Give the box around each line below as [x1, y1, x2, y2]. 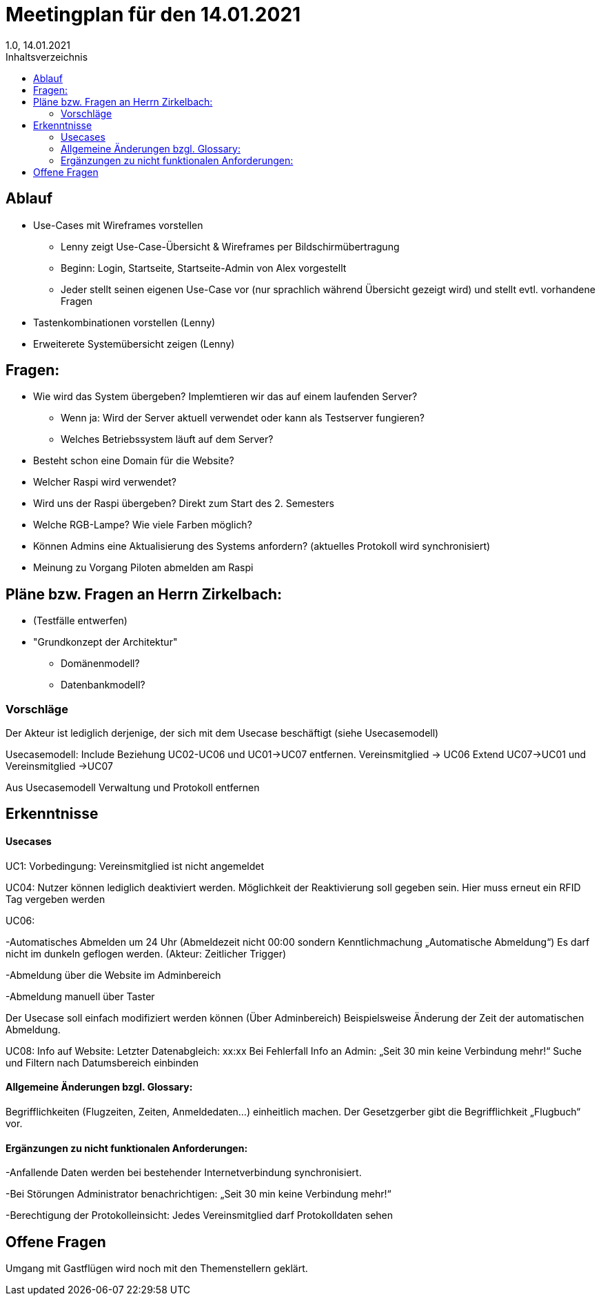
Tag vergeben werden [6, 893, 105, 905]
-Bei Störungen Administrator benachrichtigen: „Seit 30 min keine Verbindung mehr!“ [6, 1188, 391, 1200]
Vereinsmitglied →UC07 [6, 760, 113, 773]
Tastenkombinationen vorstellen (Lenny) [33, 316, 216, 328]
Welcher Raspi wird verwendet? [33, 476, 177, 488]
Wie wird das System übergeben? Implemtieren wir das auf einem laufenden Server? [33, 390, 418, 403]
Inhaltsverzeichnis [6, 50, 88, 63]
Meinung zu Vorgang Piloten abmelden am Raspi [33, 562, 254, 574]
